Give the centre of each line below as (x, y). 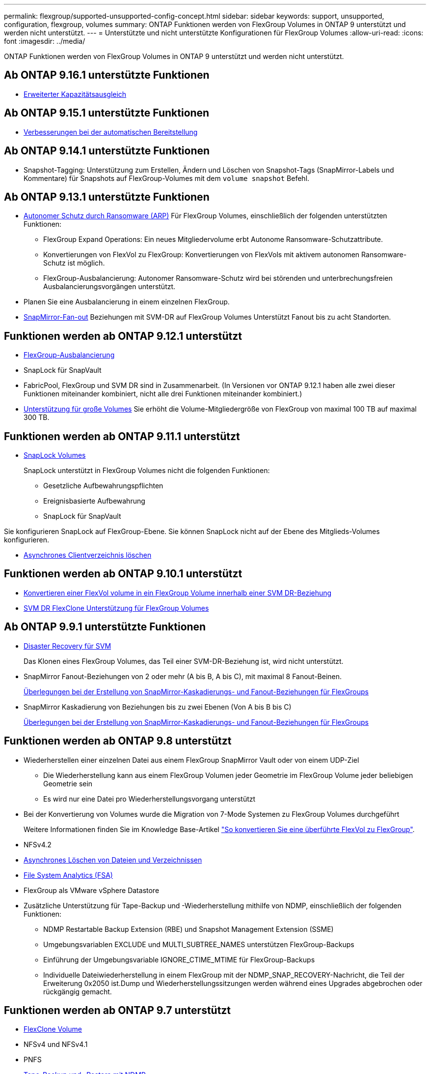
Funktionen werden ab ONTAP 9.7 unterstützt (118, 1011)
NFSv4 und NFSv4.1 (56, 1044)
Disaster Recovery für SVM (67, 646)
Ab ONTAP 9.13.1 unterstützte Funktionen (107, 197)
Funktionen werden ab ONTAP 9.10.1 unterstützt (123, 574)
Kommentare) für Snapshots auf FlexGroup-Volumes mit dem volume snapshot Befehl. (167, 178)
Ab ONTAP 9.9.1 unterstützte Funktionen (105, 627)
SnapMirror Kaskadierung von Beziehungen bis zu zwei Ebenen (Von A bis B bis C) (158, 707)
